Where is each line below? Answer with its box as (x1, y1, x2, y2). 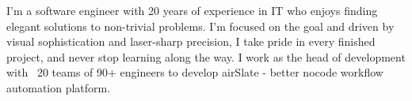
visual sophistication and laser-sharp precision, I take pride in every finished (6, 33, 376, 50)
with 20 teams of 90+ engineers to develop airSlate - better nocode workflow (6, 64, 383, 80)
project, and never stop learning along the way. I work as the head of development (6, 48, 406, 65)
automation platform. (6, 79, 111, 95)
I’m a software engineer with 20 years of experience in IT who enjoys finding (6, 2, 378, 18)
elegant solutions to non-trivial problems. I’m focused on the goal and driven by (6, 17, 395, 34)
